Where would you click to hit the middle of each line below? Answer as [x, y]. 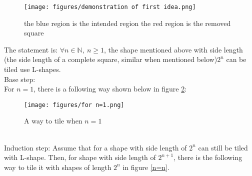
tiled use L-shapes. [32, 69]
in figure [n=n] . [146, 167]
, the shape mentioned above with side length [173, 49]
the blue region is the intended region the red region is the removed [127, 23]
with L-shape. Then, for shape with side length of [80, 157]
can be [236, 59]
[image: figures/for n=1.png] [74, 105]
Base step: [20, 79]
